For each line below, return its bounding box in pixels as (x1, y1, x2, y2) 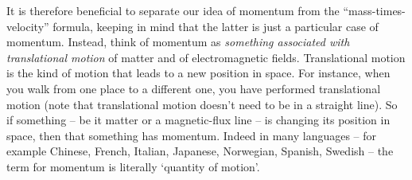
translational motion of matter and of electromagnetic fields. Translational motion (6, 49, 406, 65)
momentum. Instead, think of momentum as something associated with (6, 33, 350, 50)
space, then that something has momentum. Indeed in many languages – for (6, 127, 377, 143)
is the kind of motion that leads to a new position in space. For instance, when (6, 65, 391, 81)
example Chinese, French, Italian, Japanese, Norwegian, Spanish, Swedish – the (6, 143, 394, 159)
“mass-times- (343, 2, 406, 18)
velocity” (6, 18, 49, 34)
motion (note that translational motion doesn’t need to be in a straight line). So (6, 96, 398, 112)
